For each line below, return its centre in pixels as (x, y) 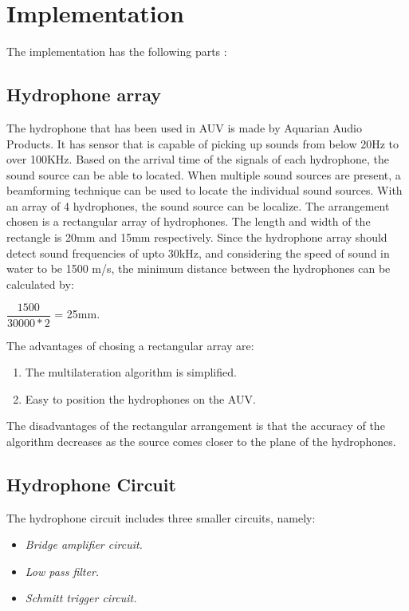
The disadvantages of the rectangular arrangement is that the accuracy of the (196, 426)
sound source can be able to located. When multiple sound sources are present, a (204, 174)
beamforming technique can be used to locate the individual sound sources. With (204, 190)
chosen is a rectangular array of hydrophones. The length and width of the (189, 221)
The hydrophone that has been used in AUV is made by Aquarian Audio (184, 127)
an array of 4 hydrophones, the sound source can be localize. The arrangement (198, 205)
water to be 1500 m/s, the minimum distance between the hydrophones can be (199, 268)
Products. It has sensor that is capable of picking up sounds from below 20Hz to (203, 143)
